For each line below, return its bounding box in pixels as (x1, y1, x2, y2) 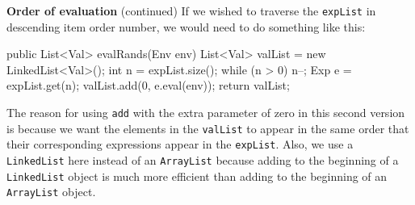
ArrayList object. (6, 183, 96, 200)
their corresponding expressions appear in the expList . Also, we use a (6, 136, 354, 153)
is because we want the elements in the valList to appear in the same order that (6, 119, 409, 136)
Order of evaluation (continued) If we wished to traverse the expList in (6, 2, 376, 19)
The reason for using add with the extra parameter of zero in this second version (6, 104, 405, 121)
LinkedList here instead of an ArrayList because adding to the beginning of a (6, 152, 399, 168)
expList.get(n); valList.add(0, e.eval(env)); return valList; (6, 77, 290, 94)
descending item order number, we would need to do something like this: (6, 18, 366, 35)
